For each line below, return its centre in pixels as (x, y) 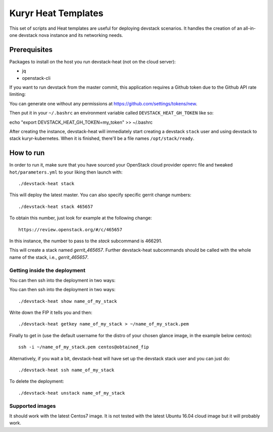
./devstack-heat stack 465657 (56, 206)
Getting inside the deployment (47, 270)
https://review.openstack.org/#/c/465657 (70, 229)
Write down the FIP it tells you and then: (51, 312)
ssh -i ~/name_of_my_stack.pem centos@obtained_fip (84, 347)
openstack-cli (36, 78)
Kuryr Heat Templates (56, 13)
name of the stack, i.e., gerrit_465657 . (49, 257)
